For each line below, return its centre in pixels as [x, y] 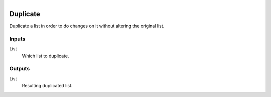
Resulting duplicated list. [47, 86]
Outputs [20, 69]
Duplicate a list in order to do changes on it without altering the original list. [87, 26]
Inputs [17, 39]
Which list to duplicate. [45, 56]
